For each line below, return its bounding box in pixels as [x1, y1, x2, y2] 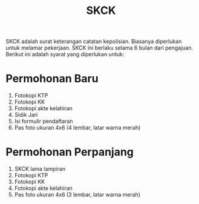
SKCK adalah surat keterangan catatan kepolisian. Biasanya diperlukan [5, 38, 182, 45]
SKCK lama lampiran [14, 165, 66, 173]
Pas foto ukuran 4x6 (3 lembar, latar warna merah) [14, 191, 140, 199]
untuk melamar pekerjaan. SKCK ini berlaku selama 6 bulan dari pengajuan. [5, 44, 194, 51]
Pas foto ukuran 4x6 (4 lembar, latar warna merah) [14, 124, 141, 131]
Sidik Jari [14, 111, 38, 119]
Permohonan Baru [5, 72, 99, 85]
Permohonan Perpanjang [5, 145, 134, 159]
